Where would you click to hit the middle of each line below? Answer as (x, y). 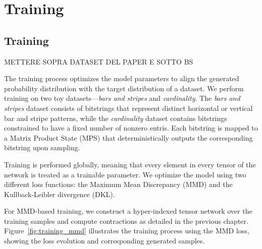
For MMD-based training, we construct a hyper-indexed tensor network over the (128, 211)
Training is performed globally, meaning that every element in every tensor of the (130, 164)
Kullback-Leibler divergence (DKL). (60, 194)
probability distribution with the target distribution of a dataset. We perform (124, 88)
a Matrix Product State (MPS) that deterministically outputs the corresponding (128, 137)
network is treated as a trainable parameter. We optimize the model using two (125, 174)
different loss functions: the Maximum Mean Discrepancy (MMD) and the (118, 184)
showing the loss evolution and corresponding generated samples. (104, 241)
